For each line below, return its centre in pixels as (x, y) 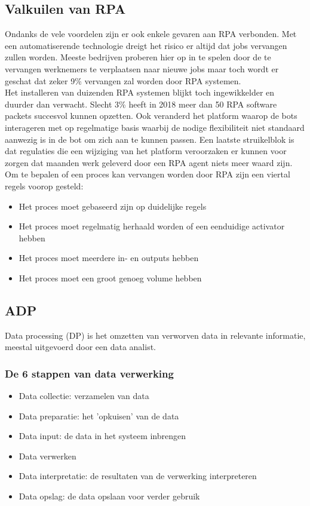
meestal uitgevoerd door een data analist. (81, 347)
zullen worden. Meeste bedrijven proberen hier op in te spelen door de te (138, 57)
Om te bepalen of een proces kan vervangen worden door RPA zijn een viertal (148, 174)
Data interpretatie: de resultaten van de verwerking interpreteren (138, 476)
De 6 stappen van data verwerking (89, 373)
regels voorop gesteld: (44, 185)
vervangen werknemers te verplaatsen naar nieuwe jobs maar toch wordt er (142, 68)
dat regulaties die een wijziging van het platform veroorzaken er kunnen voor (146, 151)
